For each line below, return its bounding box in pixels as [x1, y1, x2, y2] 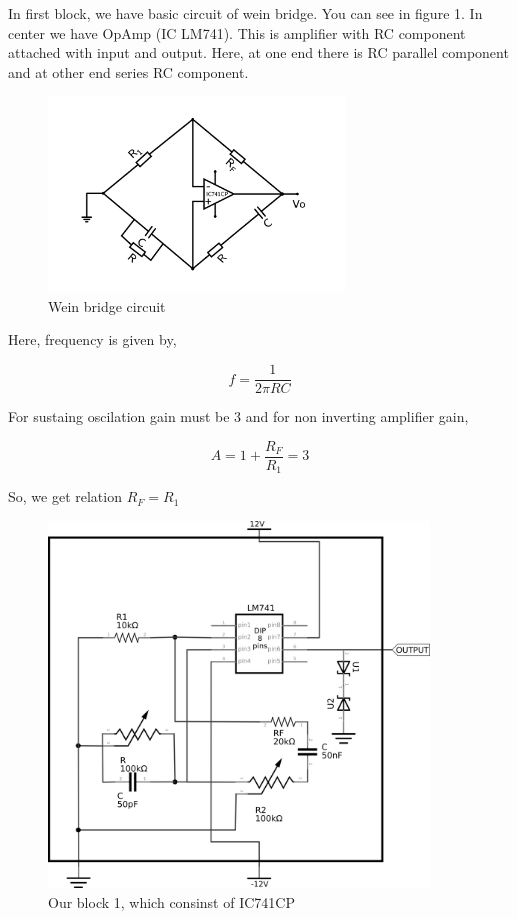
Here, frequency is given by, [8, 329, 177, 350]
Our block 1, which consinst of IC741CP [48, 891, 295, 912]
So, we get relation [8, 486, 122, 507]
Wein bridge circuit [48, 295, 166, 316]
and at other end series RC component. [8, 61, 249, 82]
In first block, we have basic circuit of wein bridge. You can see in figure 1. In [8, 3, 483, 23]
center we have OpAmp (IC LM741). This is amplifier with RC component [8, 22, 466, 43]
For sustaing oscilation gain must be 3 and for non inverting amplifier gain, [8, 406, 469, 427]
